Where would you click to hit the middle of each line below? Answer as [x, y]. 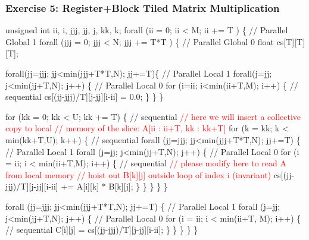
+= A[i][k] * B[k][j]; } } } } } [114, 186]
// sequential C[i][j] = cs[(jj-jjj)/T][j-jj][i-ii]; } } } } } [102, 230]
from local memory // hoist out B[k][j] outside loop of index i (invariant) [138, 174]
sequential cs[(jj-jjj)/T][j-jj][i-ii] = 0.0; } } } [85, 97]
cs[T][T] [291, 41]
